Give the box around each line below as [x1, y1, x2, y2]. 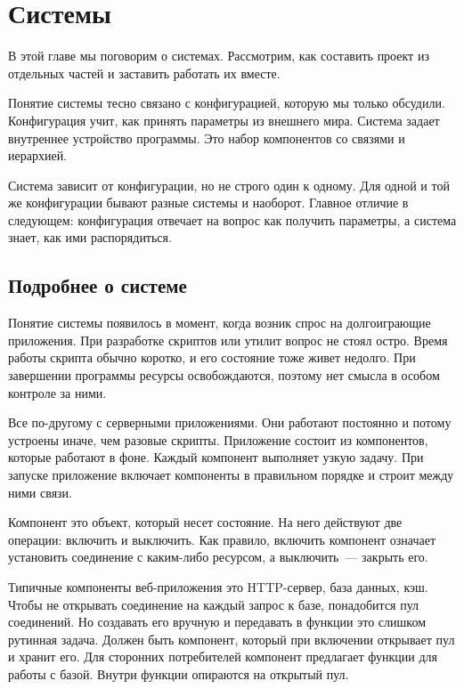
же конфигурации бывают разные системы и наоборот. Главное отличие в [8, 193, 409, 212]
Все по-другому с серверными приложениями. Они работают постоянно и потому [8, 413, 452, 432]
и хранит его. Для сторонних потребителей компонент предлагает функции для [8, 647, 437, 666]
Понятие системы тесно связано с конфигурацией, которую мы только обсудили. [8, 93, 445, 112]
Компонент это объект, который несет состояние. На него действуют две [8, 513, 403, 531]
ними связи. [8, 482, 72, 501]
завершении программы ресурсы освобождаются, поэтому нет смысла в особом [8, 366, 440, 385]
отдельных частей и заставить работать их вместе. [8, 63, 281, 82]
